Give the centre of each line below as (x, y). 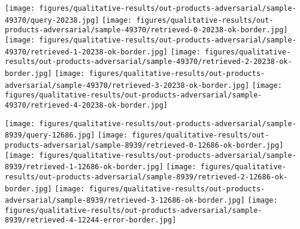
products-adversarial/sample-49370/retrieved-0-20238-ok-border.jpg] (146, 30)
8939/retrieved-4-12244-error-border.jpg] (91, 220)
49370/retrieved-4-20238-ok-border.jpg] (87, 105)
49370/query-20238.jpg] (52, 20)
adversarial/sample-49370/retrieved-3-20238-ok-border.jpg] (127, 85)
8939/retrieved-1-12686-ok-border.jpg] (84, 167)
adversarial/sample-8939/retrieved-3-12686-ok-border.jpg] (125, 201)
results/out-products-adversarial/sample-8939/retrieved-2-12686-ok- (146, 177)
